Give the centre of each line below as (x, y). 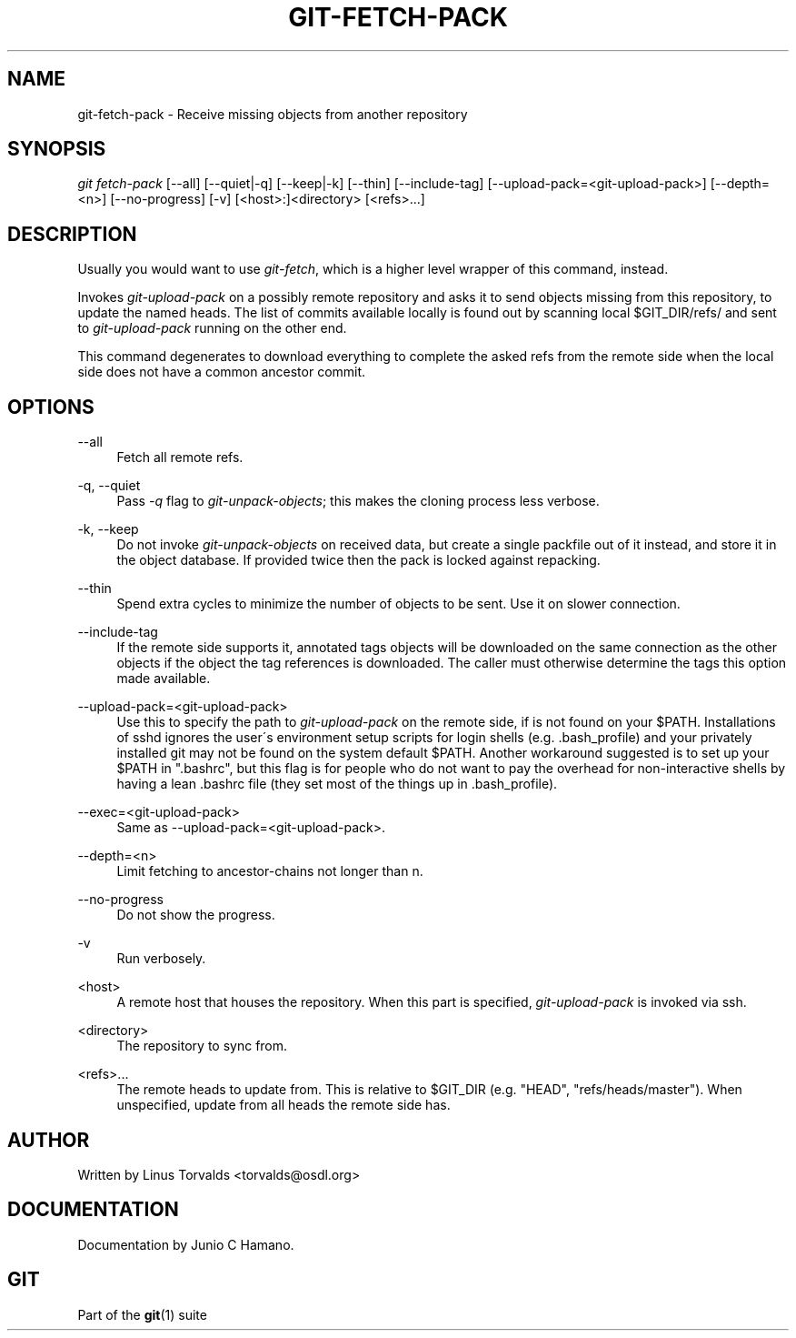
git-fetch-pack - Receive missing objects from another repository (273, 114)
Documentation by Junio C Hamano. (186, 1244)
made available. (164, 679)
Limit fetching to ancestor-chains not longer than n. (270, 871)
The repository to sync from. (202, 1046)
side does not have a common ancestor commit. (222, 372)
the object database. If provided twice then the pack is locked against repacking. (358, 560)
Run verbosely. (161, 959)
